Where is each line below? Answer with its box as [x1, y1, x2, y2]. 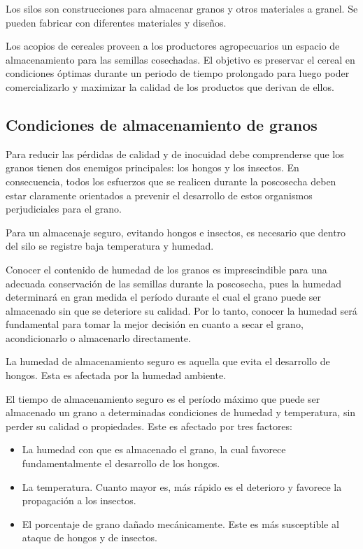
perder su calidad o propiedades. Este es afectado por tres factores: [6, 418, 292, 433]
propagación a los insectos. [22, 493, 136, 508]
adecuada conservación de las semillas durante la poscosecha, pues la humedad [6, 276, 342, 290]
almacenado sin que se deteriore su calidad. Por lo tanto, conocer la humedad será [6, 303, 357, 318]
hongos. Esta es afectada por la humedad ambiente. [6, 368, 227, 383]
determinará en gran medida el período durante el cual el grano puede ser [6, 290, 322, 304]
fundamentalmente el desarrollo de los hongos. [22, 456, 220, 471]
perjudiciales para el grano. [6, 201, 122, 216]
